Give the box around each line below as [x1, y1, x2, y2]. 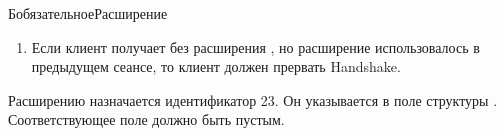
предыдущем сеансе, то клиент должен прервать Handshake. [31, 56, 401, 77]
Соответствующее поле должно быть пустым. [8, 109, 285, 130]
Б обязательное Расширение [8, 3, 168, 23]
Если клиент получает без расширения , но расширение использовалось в [31, 36, 480, 57]
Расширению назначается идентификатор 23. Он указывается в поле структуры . [8, 89, 498, 110]
